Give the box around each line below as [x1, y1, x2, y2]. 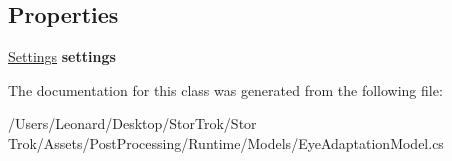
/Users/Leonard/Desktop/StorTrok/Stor [8, 113, 257, 134]
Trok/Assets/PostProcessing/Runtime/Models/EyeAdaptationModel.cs [8, 132, 444, 153]
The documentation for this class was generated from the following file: [8, 79, 443, 100]
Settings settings [8, 46, 116, 67]
